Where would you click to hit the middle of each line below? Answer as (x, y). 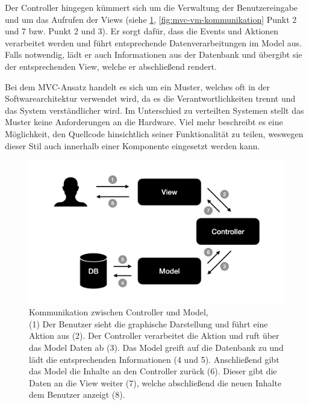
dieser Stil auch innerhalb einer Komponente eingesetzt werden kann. (133, 145)
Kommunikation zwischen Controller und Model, (119, 312)
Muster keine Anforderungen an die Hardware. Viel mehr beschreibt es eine (144, 122)
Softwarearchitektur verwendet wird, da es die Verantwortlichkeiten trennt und (150, 98)
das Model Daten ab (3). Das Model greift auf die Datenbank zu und (156, 347)
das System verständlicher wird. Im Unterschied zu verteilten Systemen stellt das (154, 110)
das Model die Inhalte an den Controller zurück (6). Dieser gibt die (153, 371)
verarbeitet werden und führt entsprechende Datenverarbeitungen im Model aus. (153, 42)
